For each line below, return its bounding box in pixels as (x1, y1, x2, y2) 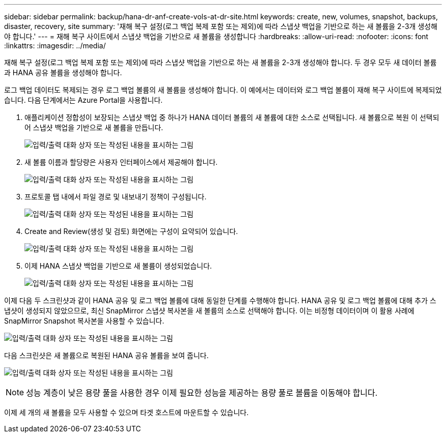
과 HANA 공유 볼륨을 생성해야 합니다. (4, 68, 122, 77)
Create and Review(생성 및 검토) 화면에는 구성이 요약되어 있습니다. (24, 227, 238, 236)
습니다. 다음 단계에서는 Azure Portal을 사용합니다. (4, 96, 163, 104)
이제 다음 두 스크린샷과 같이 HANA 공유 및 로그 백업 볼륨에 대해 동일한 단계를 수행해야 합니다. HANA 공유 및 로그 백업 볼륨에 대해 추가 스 (4, 296, 436, 305)
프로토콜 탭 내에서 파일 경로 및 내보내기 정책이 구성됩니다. (24, 192, 207, 201)
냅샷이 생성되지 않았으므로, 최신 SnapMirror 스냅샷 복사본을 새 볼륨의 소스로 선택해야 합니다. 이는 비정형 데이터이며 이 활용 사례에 (4, 306, 414, 315)
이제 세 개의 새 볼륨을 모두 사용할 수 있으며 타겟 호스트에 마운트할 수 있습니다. (4, 408, 249, 417)
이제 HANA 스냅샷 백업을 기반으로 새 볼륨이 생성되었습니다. (24, 261, 212, 270)
